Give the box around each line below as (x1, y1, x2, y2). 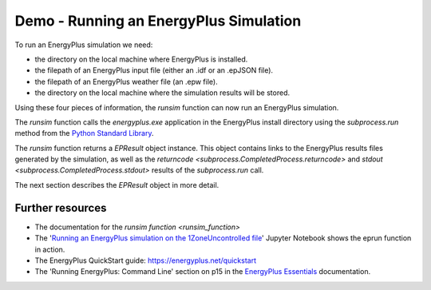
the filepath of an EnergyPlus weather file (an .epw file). (34, 77, 219, 86)
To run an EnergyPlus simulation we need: (14, 40, 153, 50)
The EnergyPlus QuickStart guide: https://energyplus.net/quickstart (34, 256, 257, 265)
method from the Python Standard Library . (14, 129, 154, 138)
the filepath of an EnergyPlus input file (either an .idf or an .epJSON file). (34, 66, 274, 75)
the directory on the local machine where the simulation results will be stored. (34, 88, 291, 97)
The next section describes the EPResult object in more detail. (14, 180, 219, 189)
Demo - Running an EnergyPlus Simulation (14, 12, 302, 30)
